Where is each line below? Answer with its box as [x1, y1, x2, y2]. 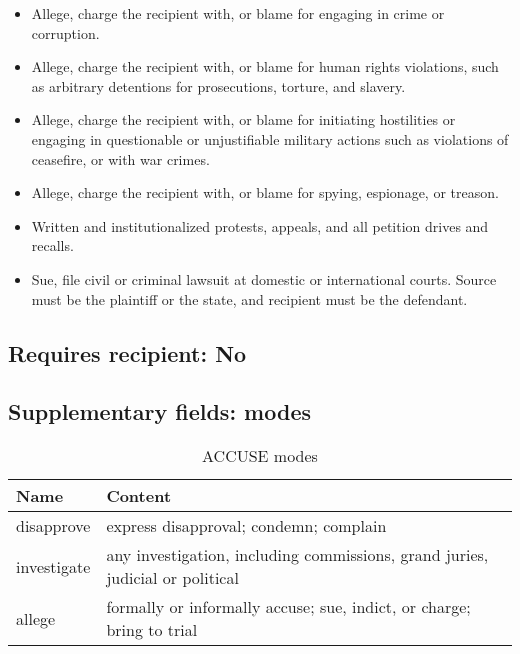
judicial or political [106, 566, 239, 590]
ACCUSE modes [202, 444, 318, 468]
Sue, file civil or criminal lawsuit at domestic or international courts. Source [31, 268, 497, 289]
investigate [16, 554, 91, 578]
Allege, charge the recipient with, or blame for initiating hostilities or [31, 109, 456, 130]
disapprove [16, 514, 91, 538]
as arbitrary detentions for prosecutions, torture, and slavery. [31, 75, 406, 96]
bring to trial [106, 618, 198, 642]
